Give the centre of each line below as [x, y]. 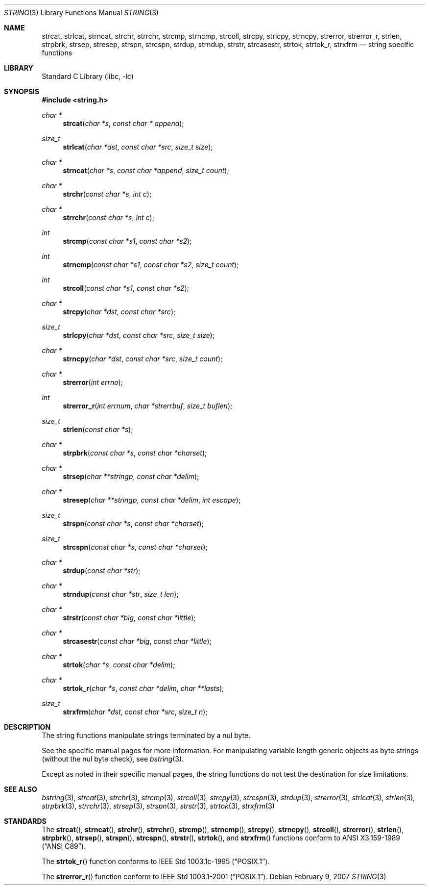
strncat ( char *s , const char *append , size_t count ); [146, 170]
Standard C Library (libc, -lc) [88, 76]
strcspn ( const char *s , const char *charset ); [135, 547]
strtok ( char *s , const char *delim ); [119, 665]
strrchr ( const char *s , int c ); [108, 217]
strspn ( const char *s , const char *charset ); [133, 523]
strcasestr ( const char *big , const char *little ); [137, 641]
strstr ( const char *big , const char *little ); [129, 618]
